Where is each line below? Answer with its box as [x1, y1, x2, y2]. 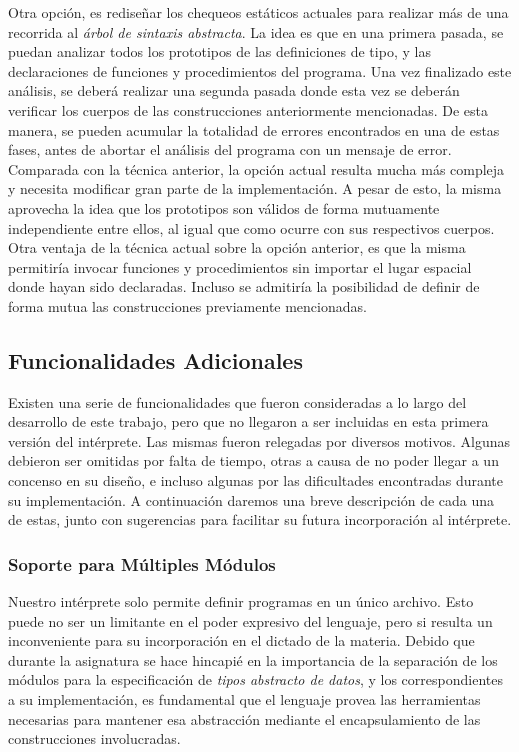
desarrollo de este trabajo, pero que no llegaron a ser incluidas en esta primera [8, 411, 489, 432]
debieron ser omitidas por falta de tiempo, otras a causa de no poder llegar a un [8, 450, 499, 471]
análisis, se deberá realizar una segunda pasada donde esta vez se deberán [8, 80, 460, 101]
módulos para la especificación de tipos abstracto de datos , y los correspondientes [8, 669, 503, 690]
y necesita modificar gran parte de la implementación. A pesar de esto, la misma [8, 178, 502, 199]
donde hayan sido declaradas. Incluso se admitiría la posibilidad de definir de [8, 276, 480, 297]
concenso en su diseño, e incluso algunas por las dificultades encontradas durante [8, 470, 504, 491]
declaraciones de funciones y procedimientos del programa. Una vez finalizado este [8, 60, 512, 81]
